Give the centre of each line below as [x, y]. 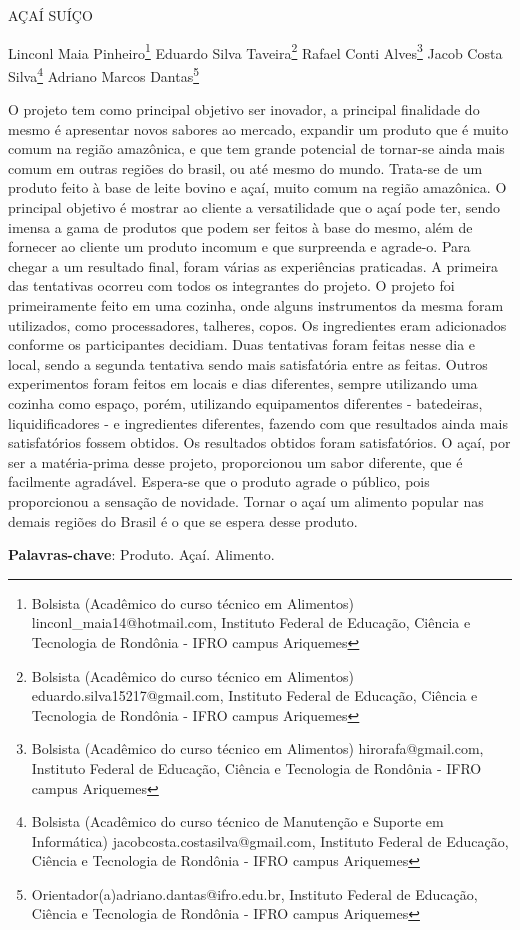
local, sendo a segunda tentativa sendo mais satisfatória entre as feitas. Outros [248, 363]
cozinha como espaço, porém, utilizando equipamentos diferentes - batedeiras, [245, 403]
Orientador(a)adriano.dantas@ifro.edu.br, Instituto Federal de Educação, [254, 893]
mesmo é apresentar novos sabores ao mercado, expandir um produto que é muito [258, 128]
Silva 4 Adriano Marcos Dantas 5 [104, 74]
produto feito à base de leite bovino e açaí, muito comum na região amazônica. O [257, 187]
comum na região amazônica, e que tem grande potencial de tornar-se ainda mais [256, 148]
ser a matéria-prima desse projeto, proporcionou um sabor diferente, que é [235, 461]
